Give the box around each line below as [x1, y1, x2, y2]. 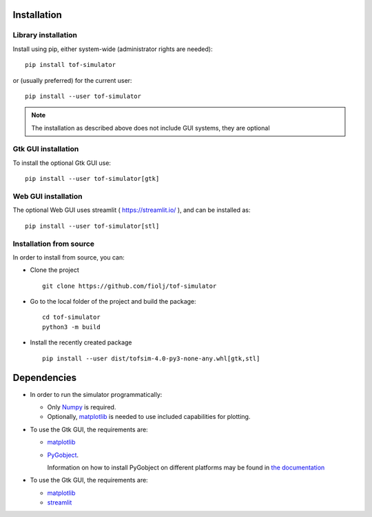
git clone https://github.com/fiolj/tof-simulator [42, 282, 217, 290]
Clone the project [30, 266, 79, 274]
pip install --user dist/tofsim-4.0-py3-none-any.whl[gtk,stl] [42, 354, 260, 362]
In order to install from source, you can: [12, 253, 125, 262]
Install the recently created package [30, 338, 132, 347]
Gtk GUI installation [12, 144, 79, 154]
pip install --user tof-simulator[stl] [25, 222, 160, 230]
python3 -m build [42, 323, 101, 331]
